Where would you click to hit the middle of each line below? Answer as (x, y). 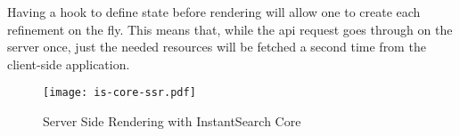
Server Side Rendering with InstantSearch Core (172, 121)
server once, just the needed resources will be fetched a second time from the (217, 47)
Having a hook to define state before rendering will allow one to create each (214, 12)
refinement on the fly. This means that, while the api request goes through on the (230, 29)
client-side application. (69, 64)
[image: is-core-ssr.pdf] (119, 93)
